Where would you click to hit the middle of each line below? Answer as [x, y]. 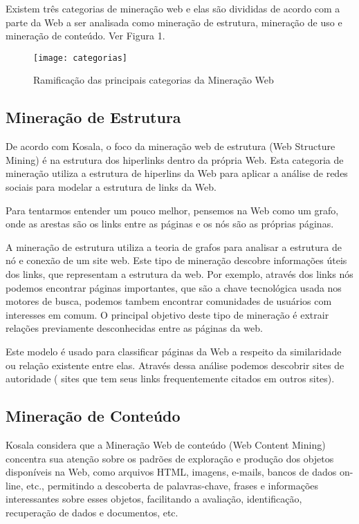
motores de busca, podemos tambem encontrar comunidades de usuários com [169, 301]
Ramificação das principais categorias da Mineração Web [154, 80]
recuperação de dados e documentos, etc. [92, 512]
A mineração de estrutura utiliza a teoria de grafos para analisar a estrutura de [174, 246]
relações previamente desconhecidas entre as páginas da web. [134, 328]
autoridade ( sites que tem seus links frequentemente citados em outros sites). [170, 378]
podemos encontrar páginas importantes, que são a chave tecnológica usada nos [174, 287]
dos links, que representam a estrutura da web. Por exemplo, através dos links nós [179, 273]
